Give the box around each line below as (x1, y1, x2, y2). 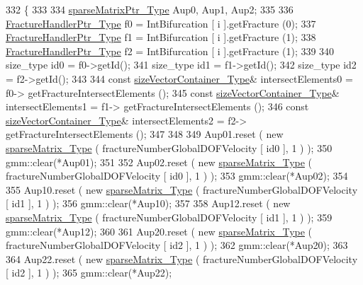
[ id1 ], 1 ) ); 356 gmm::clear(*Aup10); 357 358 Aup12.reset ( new (6, 196, 291, 211)
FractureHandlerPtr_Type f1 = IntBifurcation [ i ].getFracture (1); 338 (6, 30, 316, 45)
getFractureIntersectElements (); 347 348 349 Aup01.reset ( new (6, 127, 284, 141)
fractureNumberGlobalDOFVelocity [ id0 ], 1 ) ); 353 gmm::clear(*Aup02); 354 (6, 168, 348, 183)
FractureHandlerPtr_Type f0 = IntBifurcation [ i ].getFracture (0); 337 (6, 16, 316, 30)
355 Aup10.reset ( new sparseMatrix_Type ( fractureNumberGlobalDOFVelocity (6, 182, 358, 197)
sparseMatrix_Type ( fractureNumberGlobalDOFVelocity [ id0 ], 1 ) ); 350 (6, 140, 333, 155)
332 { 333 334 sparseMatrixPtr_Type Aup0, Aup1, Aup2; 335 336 (6, 2, 294, 16)
